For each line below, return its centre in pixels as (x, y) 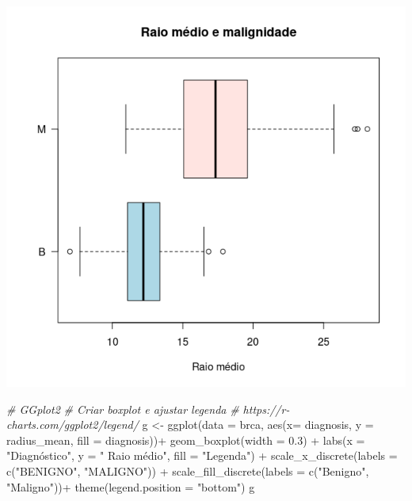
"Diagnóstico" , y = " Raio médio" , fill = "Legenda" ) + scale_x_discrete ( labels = (202, 455)
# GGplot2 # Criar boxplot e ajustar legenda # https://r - (148, 409)
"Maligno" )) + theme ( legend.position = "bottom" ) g (131, 486)
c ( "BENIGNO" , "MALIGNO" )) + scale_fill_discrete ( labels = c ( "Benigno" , (188, 470)
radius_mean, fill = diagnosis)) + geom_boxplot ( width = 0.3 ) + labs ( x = (186, 440)
